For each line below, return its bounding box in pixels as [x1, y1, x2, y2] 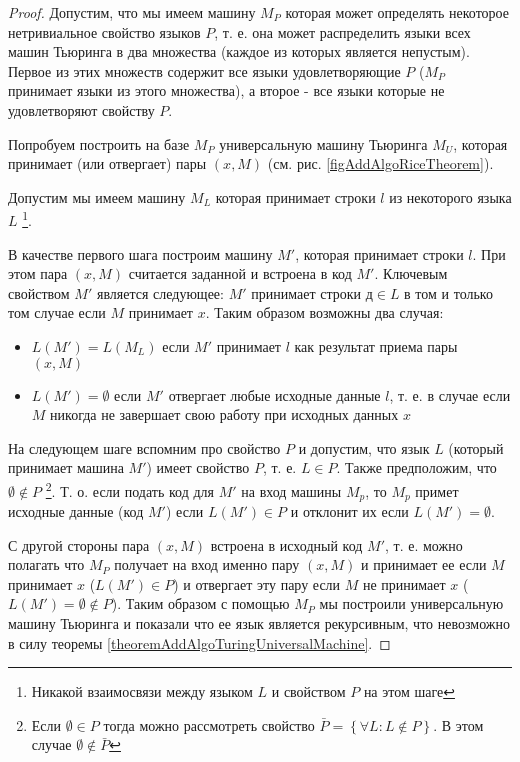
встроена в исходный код [210, 534, 363, 555]
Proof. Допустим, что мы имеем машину [8, 2, 256, 22]
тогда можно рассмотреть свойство [103, 714, 315, 735]
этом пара [8, 263, 68, 284]
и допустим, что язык [298, 437, 430, 458]
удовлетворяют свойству [8, 99, 155, 120]
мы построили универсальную [319, 593, 504, 614]
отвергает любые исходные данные [168, 384, 381, 405]
